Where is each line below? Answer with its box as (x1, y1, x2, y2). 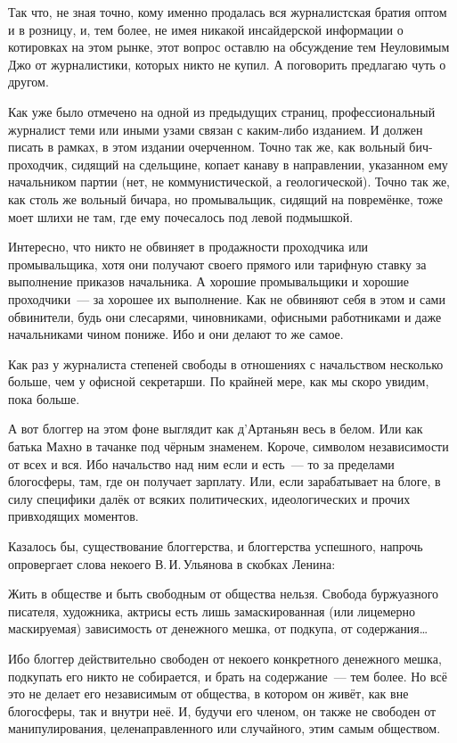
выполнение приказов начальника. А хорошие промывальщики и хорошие (8, 272, 409, 291)
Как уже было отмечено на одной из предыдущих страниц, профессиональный (8, 102, 436, 120)
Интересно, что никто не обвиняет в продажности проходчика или (8, 237, 369, 256)
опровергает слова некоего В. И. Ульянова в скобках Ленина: (8, 554, 336, 573)
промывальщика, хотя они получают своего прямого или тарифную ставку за (8, 254, 427, 273)
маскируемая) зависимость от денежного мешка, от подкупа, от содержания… (8, 619, 428, 638)
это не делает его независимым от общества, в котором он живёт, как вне (8, 684, 409, 703)
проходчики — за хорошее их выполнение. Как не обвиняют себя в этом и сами (8, 289, 445, 308)
